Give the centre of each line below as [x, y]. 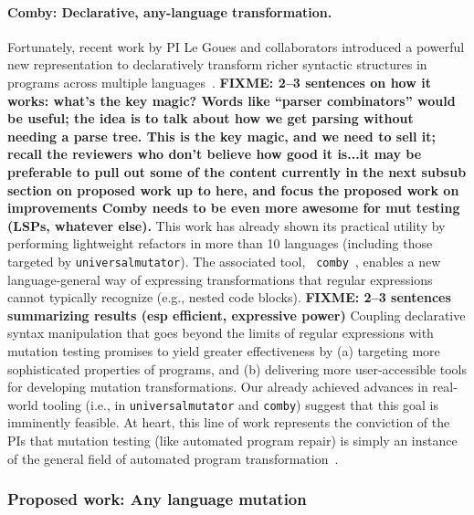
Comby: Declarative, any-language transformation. [170, 11]
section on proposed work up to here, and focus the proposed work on [233, 189]
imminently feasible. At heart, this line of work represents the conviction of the [229, 422]
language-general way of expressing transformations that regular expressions [220, 279]
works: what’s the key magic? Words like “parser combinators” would [232, 100]
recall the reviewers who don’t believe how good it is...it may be [215, 154]
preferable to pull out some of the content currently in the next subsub [237, 171]
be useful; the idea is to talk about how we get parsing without [211, 118]
